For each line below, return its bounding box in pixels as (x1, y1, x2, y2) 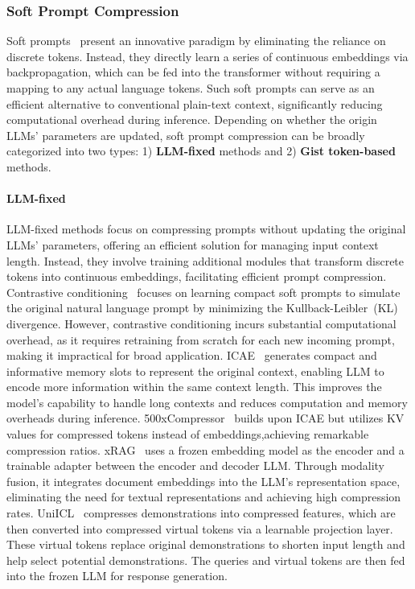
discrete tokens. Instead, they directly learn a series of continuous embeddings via (6, 47, 409, 64)
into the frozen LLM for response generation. (6, 567, 228, 584)
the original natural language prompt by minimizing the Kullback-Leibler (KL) (6, 299, 398, 316)
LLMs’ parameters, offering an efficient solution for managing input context (6, 236, 379, 253)
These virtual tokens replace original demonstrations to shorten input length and (6, 536, 405, 553)
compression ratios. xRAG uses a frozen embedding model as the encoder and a (6, 441, 405, 458)
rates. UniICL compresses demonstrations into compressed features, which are (6, 505, 396, 521)
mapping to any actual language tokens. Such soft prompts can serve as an (6, 80, 375, 96)
